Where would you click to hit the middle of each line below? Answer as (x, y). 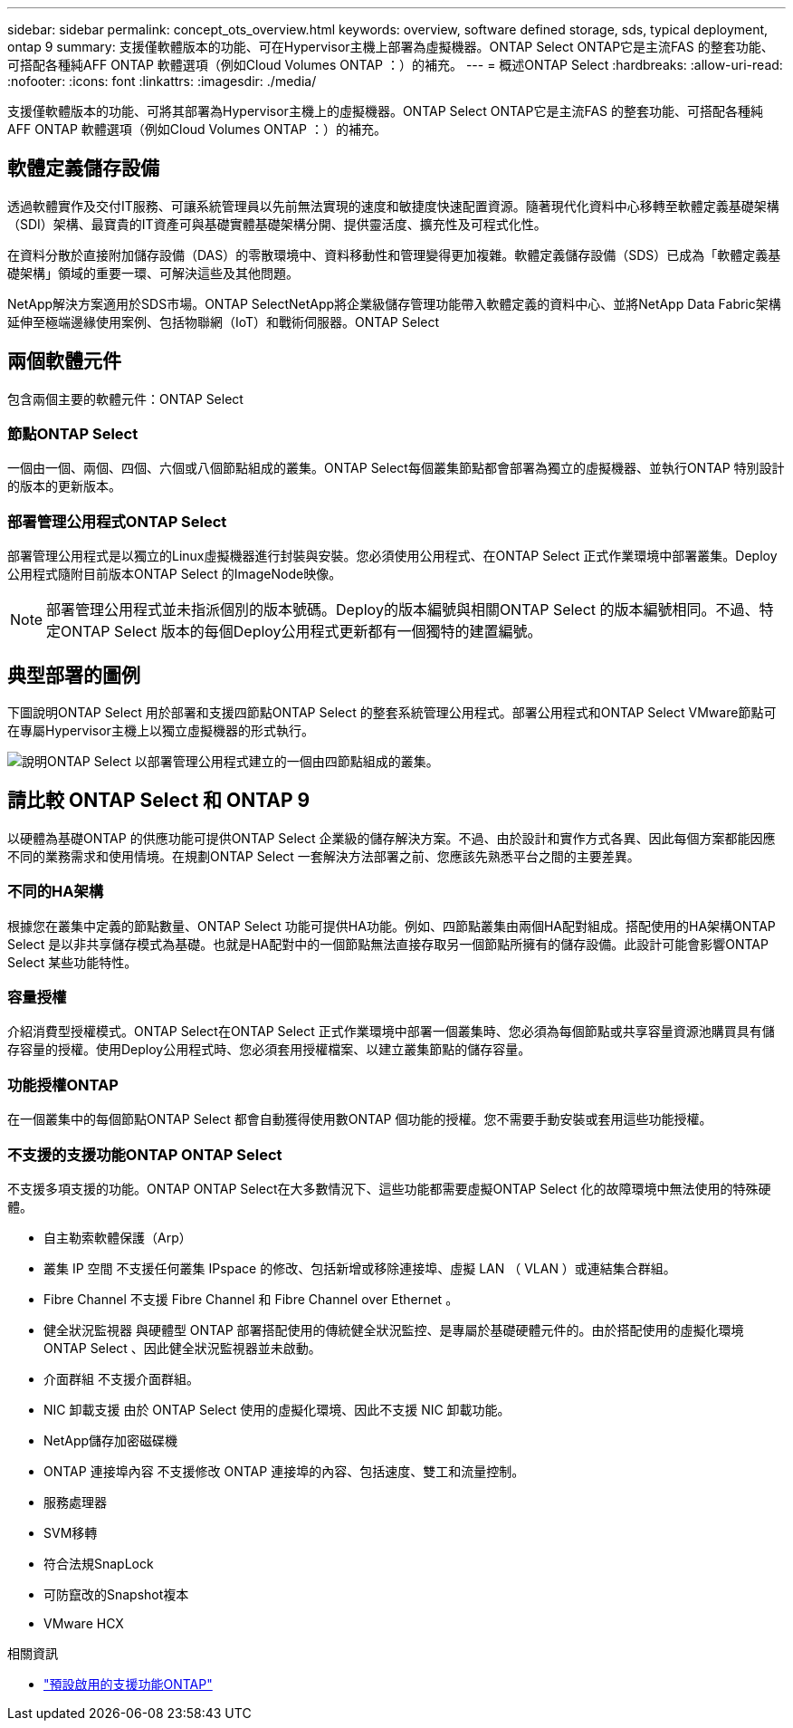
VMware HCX (84, 1623)
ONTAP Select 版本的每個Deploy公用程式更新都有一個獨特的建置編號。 (301, 632)
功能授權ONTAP (63, 1085)
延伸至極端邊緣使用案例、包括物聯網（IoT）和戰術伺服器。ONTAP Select (224, 322)
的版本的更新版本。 (64, 486)
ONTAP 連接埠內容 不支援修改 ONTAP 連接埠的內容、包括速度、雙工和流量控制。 (284, 1471)
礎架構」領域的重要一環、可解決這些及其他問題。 (153, 273)
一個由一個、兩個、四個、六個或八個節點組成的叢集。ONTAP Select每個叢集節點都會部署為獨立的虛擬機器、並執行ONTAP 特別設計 (396, 468)
